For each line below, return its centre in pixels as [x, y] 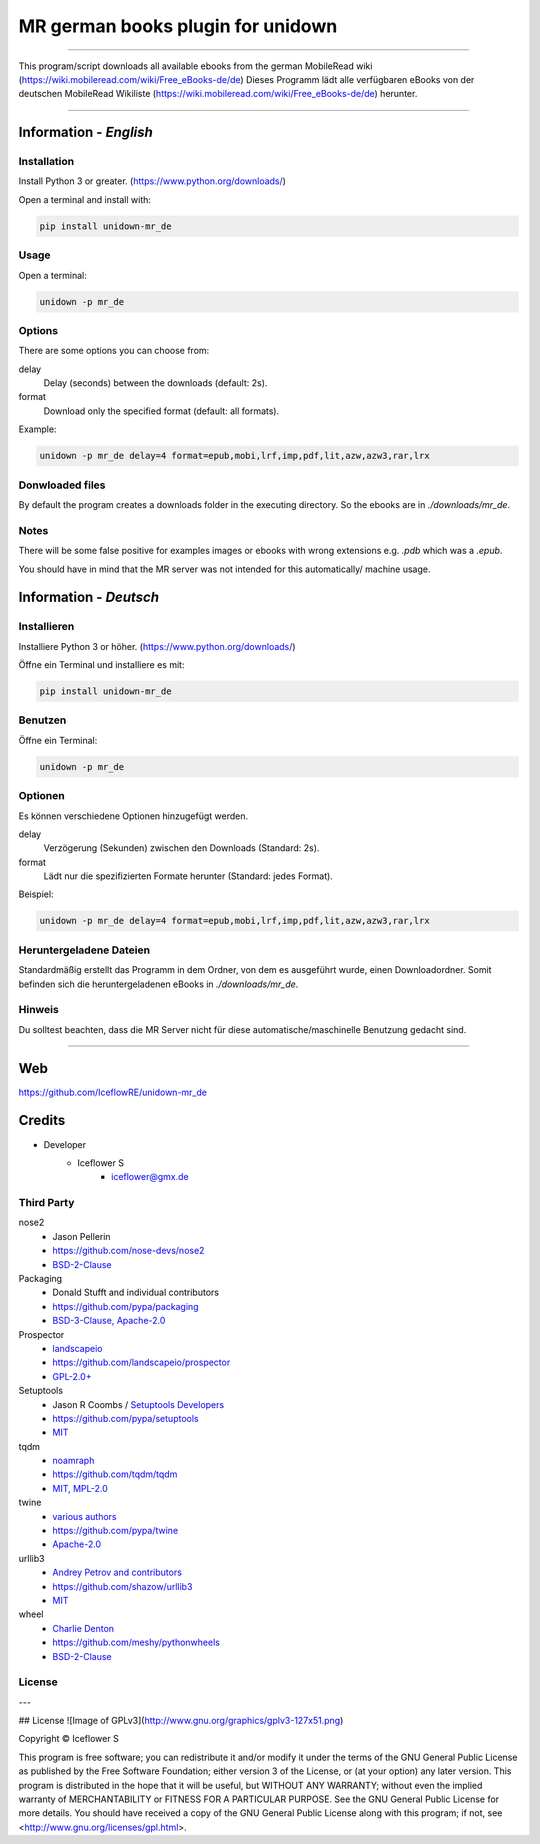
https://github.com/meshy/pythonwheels [136, 1642]
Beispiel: [36, 894]
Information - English [86, 132]
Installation [46, 162]
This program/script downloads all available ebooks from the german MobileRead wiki [195, 66]
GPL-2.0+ [72, 1376]
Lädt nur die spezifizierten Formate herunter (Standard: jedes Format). [188, 876]
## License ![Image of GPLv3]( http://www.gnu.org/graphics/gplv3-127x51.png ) [181, 1721]
